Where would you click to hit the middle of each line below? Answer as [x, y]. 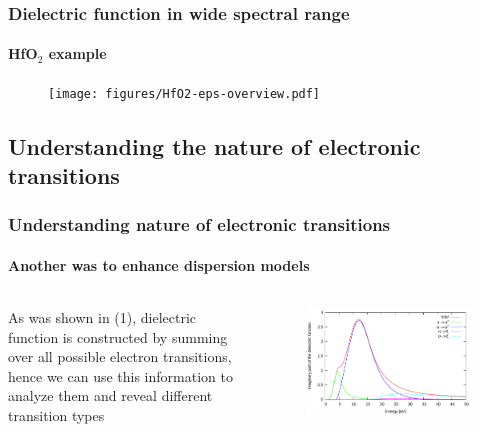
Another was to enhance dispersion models [159, 264]
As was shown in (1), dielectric [102, 317]
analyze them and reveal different [110, 395]
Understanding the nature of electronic [214, 145]
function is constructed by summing [118, 336]
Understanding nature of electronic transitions [199, 224]
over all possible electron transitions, [120, 356]
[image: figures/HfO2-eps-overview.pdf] [184, 93]
